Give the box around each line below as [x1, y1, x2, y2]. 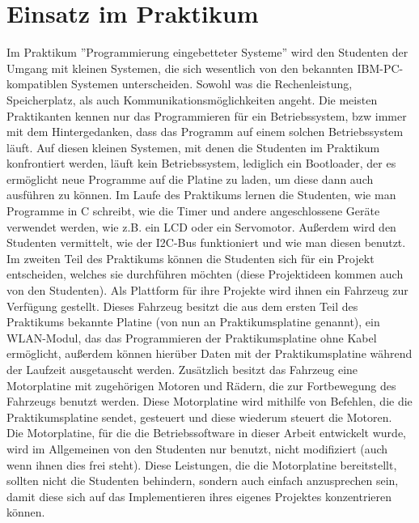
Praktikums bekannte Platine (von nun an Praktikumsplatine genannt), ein [6, 313, 380, 330]
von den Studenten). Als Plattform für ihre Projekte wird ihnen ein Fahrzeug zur [6, 282, 408, 299]
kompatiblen [6, 75, 68, 92]
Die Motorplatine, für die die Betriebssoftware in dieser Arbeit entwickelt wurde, [6, 424, 407, 441]
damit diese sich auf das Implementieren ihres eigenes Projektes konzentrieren [6, 487, 392, 504]
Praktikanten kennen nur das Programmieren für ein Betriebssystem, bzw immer [6, 107, 407, 124]
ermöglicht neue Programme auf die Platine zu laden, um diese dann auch [6, 170, 374, 187]
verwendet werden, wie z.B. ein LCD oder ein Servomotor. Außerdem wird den [6, 218, 396, 235]
